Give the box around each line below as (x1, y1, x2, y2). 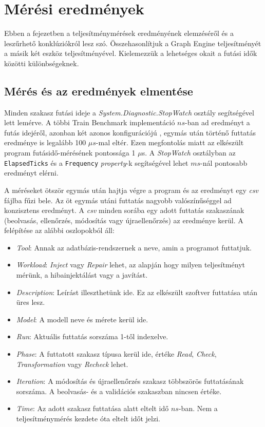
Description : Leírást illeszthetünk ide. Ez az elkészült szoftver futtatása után (16, 286, 257, 297)
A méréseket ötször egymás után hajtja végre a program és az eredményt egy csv (4, 184, 259, 195)
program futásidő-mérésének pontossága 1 (4, 147, 136, 158)
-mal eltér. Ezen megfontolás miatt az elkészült (96, 137, 244, 148)
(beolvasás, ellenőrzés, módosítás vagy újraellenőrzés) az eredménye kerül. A (4, 215, 243, 225)
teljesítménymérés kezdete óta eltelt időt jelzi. (16, 413, 160, 424)
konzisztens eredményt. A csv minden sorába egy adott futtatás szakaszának (4, 205, 244, 216)
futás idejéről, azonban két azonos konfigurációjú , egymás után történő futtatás (4, 127, 256, 138)
